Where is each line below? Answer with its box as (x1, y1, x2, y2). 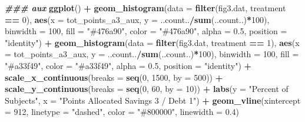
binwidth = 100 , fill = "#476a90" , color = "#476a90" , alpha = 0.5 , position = (5, 25, 287, 37)
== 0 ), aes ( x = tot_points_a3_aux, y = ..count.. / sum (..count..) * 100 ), (5, 13, 270, 25)
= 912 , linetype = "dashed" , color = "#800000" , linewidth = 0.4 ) (5, 105, 240, 118)
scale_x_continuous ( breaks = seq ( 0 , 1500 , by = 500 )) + (5, 71, 223, 83)
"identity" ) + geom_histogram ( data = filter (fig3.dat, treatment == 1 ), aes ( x (5, 36, 300, 48)
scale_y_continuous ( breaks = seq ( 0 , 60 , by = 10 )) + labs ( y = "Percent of (5, 83, 289, 95)
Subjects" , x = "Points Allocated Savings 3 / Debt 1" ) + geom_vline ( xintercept (5, 94, 301, 106)
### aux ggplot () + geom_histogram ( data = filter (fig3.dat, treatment (5, 2, 286, 14)
